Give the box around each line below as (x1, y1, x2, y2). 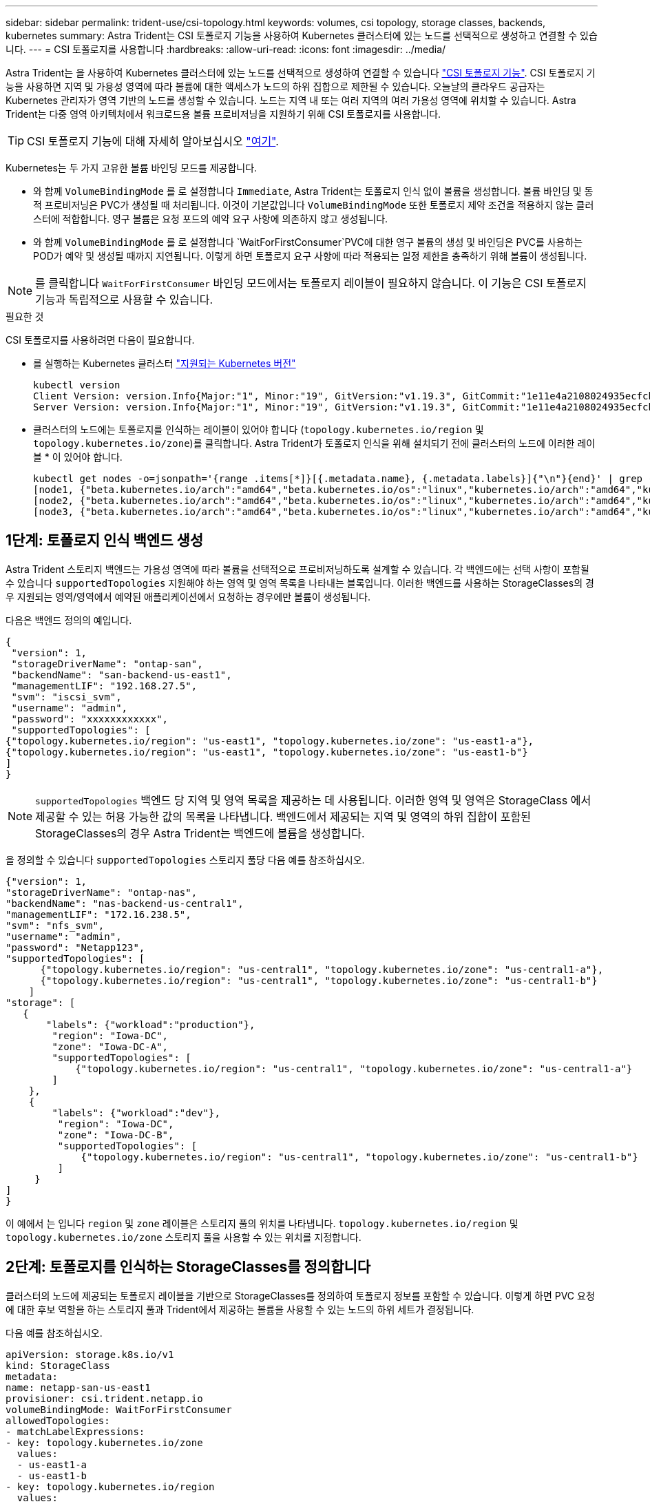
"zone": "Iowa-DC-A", (52, 1041, 169, 1052)
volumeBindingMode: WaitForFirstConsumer (6, 1403, 232, 1415)
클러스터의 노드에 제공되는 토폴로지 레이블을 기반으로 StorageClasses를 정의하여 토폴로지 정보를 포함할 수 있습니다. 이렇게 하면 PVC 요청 (6, 1289, 595, 1302)
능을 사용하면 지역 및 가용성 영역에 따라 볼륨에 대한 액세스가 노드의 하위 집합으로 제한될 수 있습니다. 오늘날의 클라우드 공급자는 (6, 81, 545, 92)
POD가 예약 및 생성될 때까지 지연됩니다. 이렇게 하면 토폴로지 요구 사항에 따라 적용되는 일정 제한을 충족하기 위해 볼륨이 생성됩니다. (33, 250, 587, 262)
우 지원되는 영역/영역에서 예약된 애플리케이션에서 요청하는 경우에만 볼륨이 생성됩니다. (6, 590, 371, 603)
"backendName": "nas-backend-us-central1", (6, 897, 244, 909)
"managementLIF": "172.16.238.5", (6, 908, 191, 920)
